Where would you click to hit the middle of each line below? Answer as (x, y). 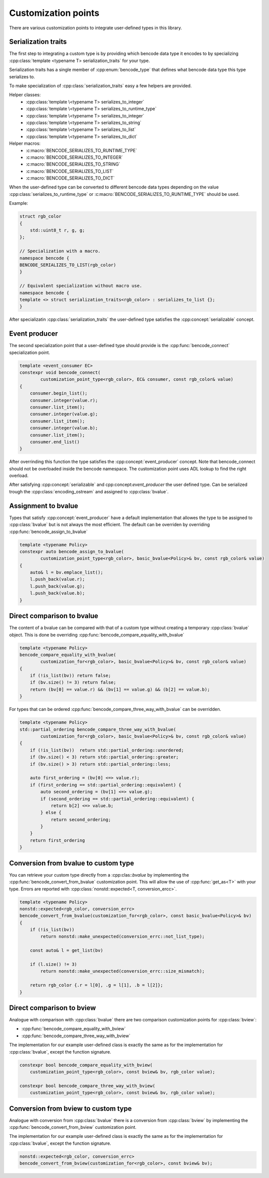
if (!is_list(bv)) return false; (70, 676)
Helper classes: (25, 95)
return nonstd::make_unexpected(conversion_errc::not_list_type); (123, 937)
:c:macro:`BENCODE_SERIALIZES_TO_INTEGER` (74, 157)
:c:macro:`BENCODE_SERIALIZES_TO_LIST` (70, 171)
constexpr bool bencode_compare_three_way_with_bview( (87, 1086)
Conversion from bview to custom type (70, 1108)
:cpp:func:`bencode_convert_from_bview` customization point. (73, 1127)
